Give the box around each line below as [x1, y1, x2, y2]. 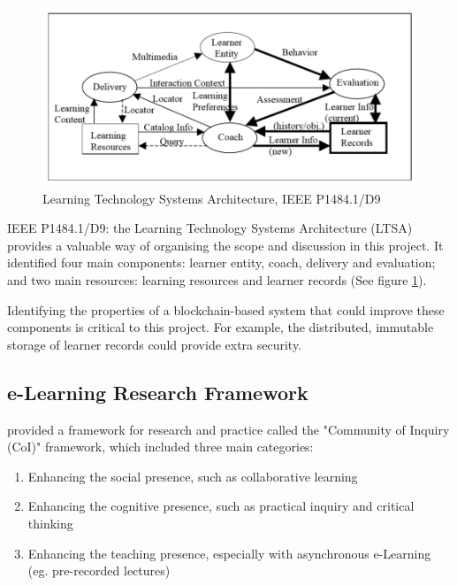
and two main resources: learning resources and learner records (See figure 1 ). [7, 271, 427, 289]
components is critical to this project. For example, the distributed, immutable [7, 318, 434, 336]
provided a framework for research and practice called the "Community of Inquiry [7, 420, 450, 438]
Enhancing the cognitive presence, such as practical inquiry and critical [27, 497, 415, 515]
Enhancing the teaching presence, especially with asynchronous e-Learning [27, 544, 431, 562]
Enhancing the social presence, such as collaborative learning [27, 466, 358, 485]
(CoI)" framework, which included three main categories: [7, 437, 314, 456]
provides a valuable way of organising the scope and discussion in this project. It [7, 235, 444, 254]
